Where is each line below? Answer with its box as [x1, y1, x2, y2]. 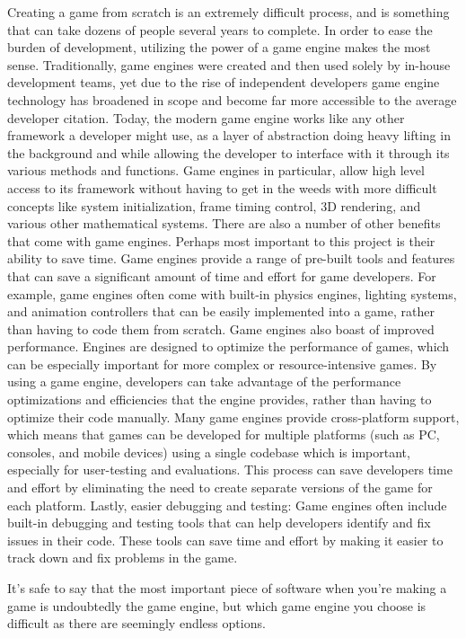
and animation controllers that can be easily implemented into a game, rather [7, 302, 435, 321]
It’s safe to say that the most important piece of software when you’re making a [7, 579, 447, 597]
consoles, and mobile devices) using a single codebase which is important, [7, 442, 410, 461]
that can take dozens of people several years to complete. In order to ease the [7, 20, 433, 39]
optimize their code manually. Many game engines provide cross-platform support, [7, 407, 460, 426]
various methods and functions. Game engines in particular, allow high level [7, 161, 425, 180]
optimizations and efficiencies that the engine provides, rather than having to [7, 390, 432, 409]
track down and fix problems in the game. [7, 548, 238, 567]
